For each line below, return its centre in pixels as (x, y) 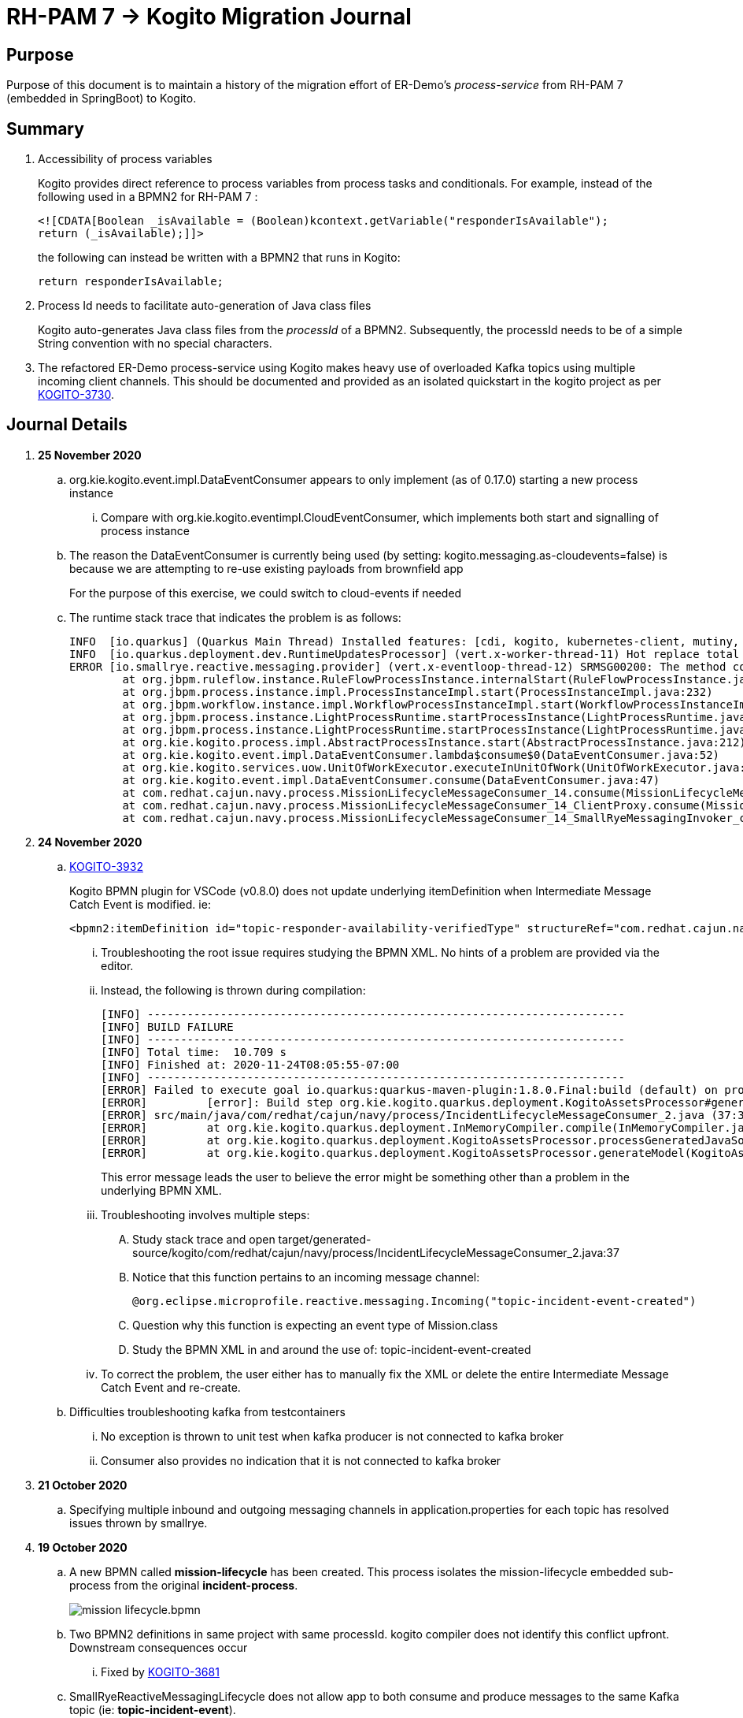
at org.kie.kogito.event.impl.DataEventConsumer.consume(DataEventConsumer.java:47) (391, 780)
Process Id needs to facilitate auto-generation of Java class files (205, 306)
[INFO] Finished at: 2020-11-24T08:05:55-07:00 (250, 1064)
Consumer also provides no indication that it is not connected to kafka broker (301, 1460)
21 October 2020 (83, 1485)
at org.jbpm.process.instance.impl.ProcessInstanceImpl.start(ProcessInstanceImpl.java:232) (418, 692)
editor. (117, 965)
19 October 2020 (83, 1547)
